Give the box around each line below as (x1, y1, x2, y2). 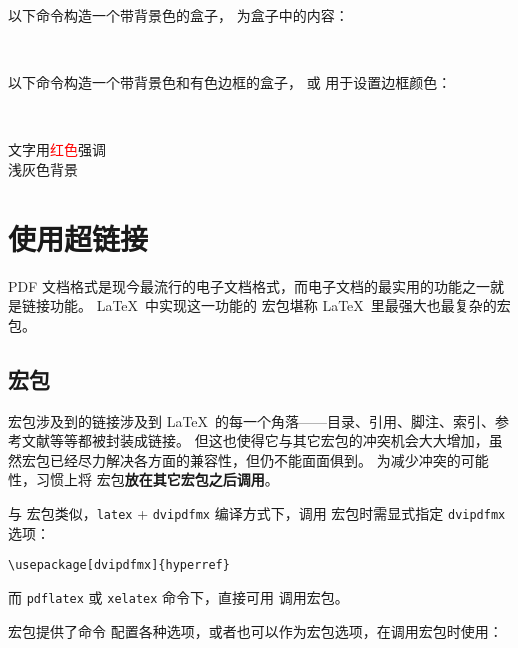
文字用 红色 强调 (8, 139, 106, 160)
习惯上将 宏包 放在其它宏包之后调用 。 (35, 469, 279, 490)
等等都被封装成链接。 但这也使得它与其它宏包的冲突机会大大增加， (49, 430, 489, 451)
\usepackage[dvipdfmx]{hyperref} (8, 558, 230, 573)
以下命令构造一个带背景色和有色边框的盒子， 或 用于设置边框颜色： (8, 72, 452, 93)
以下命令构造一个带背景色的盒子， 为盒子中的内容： (8, 5, 349, 25)
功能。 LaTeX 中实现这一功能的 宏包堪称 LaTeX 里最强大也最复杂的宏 (49, 295, 511, 316)
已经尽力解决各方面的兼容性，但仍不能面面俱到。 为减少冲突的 (49, 449, 461, 470)
